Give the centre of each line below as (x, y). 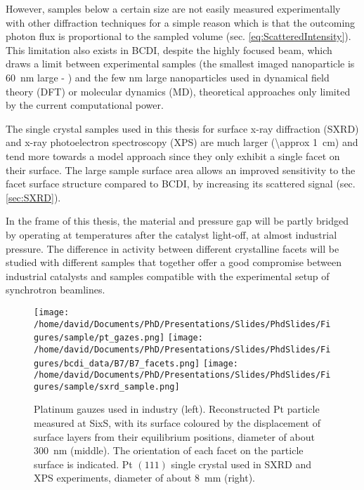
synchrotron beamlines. (56, 290)
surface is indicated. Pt (83, 464)
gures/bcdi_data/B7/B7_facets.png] (117, 363)
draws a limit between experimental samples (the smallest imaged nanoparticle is (180, 64)
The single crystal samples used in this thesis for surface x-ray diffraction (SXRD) (182, 128)
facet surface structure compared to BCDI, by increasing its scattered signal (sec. (181, 184)
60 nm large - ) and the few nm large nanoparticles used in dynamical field (168, 77)
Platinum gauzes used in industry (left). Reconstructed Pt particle (177, 409)
